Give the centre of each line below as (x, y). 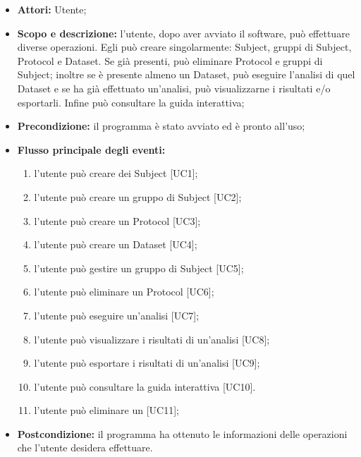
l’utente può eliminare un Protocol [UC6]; (124, 292)
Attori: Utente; (52, 9)
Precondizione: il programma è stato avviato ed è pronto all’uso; (161, 126)
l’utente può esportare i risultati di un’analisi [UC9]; (147, 363)
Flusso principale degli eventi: (91, 149)
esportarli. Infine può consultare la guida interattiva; (131, 102)
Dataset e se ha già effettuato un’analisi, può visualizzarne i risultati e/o (174, 88)
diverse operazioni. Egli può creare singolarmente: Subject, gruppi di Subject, (184, 47)
